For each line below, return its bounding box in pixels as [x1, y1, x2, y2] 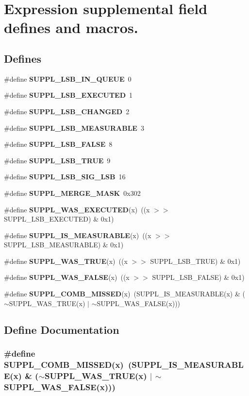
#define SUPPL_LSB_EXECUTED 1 [4, 90, 133, 100]
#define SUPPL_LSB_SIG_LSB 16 [4, 172, 126, 182]
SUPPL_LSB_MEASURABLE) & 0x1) [4, 240, 124, 250]
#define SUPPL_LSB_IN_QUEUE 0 [4, 73, 132, 84]
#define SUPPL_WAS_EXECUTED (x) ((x [4, 204, 150, 214]
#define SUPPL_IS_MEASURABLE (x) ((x [4, 230, 151, 240]
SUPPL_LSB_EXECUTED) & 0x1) [4, 214, 114, 224]
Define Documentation [4, 322, 119, 337]
